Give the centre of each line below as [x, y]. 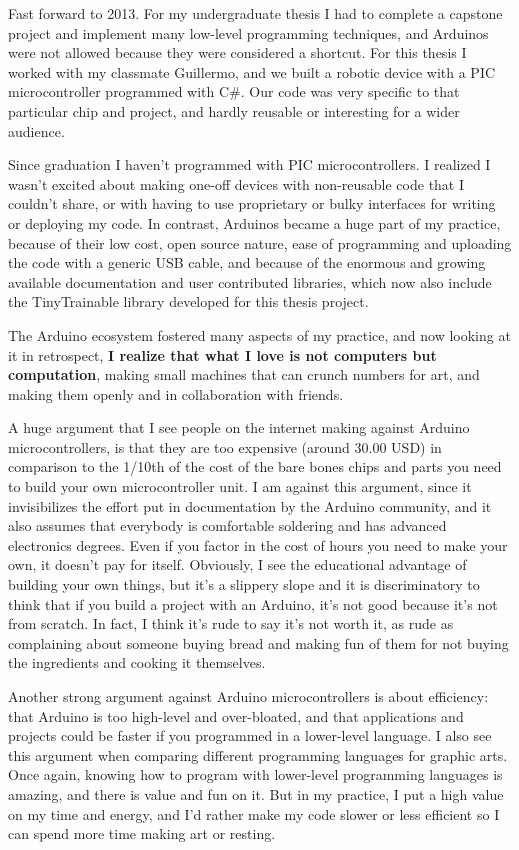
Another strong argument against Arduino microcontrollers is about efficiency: [248, 696]
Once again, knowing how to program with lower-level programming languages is [255, 774]
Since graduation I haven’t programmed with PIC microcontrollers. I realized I [249, 164]
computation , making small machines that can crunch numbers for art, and [244, 374]
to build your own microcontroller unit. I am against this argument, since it [240, 486]
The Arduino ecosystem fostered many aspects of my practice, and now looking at [259, 334]
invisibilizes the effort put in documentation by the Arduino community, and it [250, 505]
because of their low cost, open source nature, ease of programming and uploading [260, 242]
